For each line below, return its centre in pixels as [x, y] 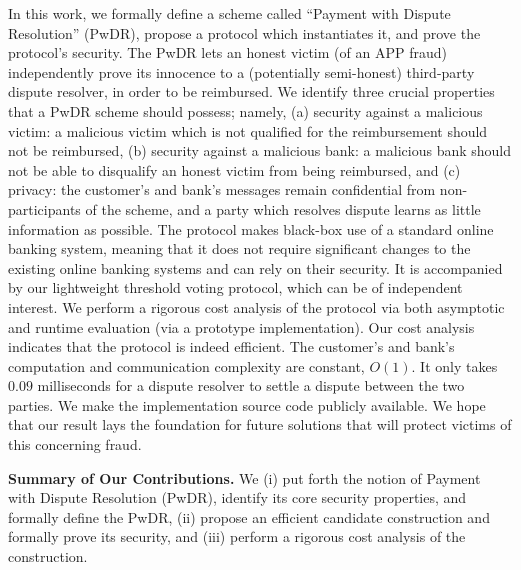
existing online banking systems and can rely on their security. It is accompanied [255, 267]
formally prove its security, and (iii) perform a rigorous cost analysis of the [237, 536]
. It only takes [454, 365]
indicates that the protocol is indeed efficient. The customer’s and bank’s [231, 346]
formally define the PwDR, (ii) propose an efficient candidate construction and [249, 516]
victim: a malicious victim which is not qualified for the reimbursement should [248, 130]
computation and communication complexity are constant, [186, 365]
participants [44, 208]
